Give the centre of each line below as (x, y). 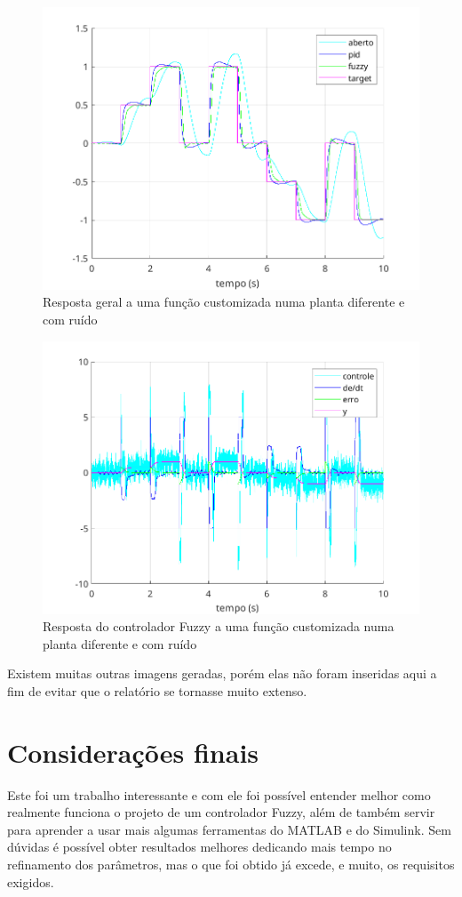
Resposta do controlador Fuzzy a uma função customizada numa (219, 626)
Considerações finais (133, 752)
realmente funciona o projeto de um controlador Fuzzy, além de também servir (221, 812)
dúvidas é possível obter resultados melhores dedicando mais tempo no (199, 847)
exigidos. (31, 881)
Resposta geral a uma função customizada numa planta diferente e (224, 302)
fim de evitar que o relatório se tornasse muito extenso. (157, 690)
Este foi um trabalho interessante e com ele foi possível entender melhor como (219, 794)
